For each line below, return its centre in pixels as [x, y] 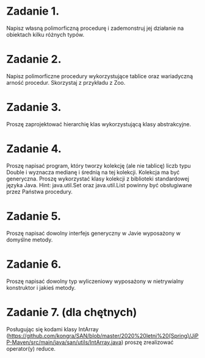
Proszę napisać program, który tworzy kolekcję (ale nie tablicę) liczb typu [99, 165]
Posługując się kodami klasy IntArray [52, 329]
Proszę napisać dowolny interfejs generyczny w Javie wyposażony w [94, 233]
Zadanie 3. [34, 107]
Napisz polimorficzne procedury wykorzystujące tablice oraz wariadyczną [100, 76]
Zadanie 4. [34, 149]
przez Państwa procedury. [40, 192]
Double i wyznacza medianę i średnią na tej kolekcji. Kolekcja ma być [93, 172]
